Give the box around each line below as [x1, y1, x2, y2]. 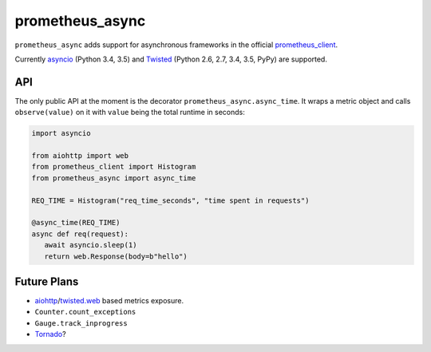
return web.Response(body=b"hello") [44, 251, 188, 261]
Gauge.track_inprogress [34, 318, 128, 327]
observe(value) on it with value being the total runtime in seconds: [14, 108, 245, 117]
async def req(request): [31, 229, 129, 239]
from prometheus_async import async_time [31, 173, 196, 183]
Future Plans [14, 275, 79, 288]
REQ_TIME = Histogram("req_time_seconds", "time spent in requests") [31, 196, 310, 205]
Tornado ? [34, 330, 67, 339]
